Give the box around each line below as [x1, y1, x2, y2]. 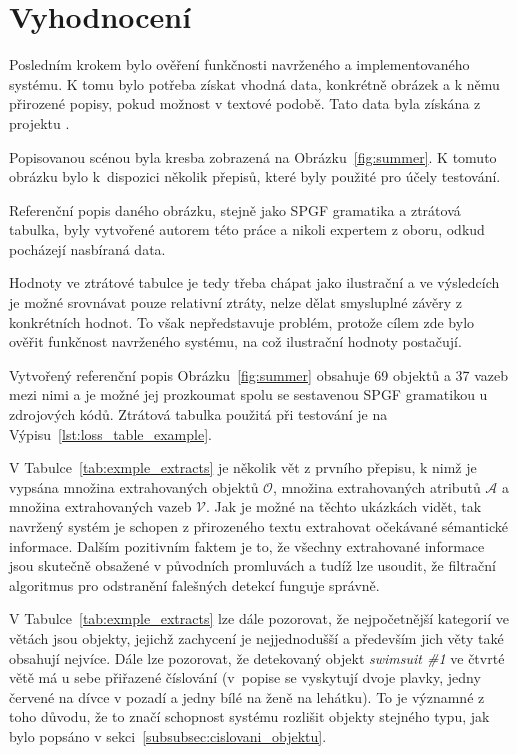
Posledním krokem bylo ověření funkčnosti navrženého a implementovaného [9, 54, 470, 75]
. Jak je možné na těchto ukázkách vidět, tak [206, 496, 482, 517]
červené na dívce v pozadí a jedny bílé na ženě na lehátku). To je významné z [9, 686, 485, 707]
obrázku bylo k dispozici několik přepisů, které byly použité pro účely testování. [9, 166, 501, 187]
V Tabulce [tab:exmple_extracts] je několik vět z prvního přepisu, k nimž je [9, 457, 477, 478]
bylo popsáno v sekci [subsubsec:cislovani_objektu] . [9, 725, 327, 746]
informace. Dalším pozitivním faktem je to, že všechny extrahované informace [9, 535, 485, 556]
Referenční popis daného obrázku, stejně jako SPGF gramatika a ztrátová [9, 199, 461, 220]
